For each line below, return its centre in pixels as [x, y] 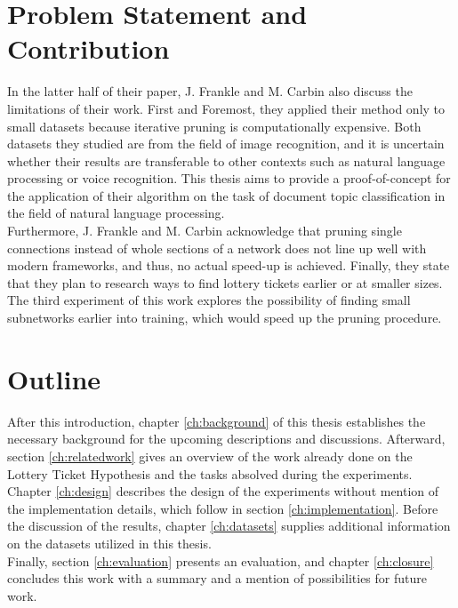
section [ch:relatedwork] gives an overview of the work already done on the [210, 456]
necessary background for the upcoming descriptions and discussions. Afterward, [226, 439]
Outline [54, 378]
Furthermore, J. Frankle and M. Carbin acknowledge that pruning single [205, 231]
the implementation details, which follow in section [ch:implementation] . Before [223, 508]
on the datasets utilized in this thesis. [109, 543]
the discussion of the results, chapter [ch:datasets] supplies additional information [229, 526]
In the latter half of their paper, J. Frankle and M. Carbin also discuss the [210, 91]
